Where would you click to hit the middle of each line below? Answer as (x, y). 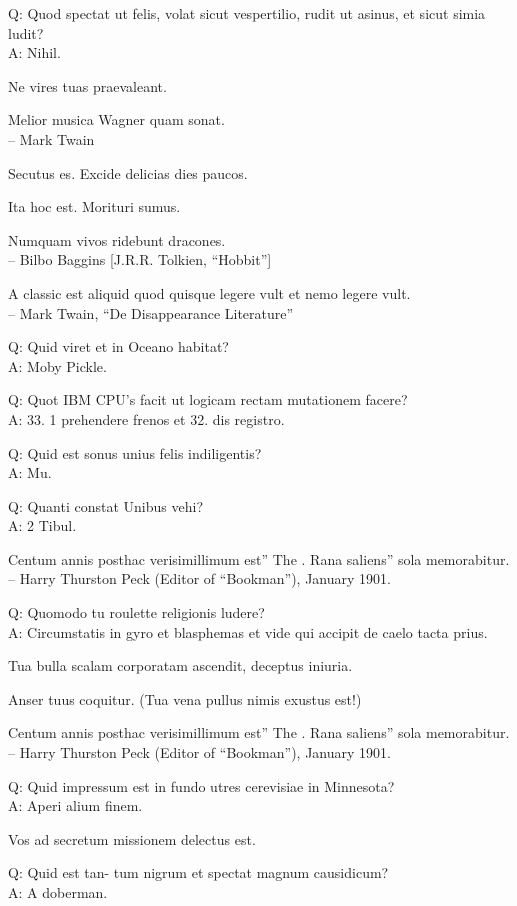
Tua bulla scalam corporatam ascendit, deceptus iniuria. (180, 665)
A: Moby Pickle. (57, 365)
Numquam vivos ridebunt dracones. (117, 239)
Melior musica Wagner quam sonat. (116, 119)
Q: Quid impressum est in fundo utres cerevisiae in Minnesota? (201, 785)
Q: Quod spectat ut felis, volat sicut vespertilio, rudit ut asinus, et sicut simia (247, 13)
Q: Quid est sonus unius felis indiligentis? (135, 452)
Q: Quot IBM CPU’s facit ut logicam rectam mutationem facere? (208, 399)
